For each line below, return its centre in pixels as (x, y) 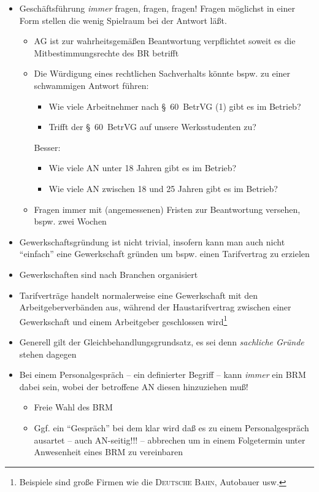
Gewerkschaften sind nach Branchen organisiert (109, 274)
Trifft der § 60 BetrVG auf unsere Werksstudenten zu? (152, 127)
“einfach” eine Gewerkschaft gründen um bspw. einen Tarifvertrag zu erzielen (164, 254)
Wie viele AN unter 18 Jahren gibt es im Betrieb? (143, 168)
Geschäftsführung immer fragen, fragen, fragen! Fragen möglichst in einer (157, 8)
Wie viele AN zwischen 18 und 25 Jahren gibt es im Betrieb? (163, 188)
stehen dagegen (48, 354)
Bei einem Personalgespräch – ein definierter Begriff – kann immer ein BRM (163, 375)
